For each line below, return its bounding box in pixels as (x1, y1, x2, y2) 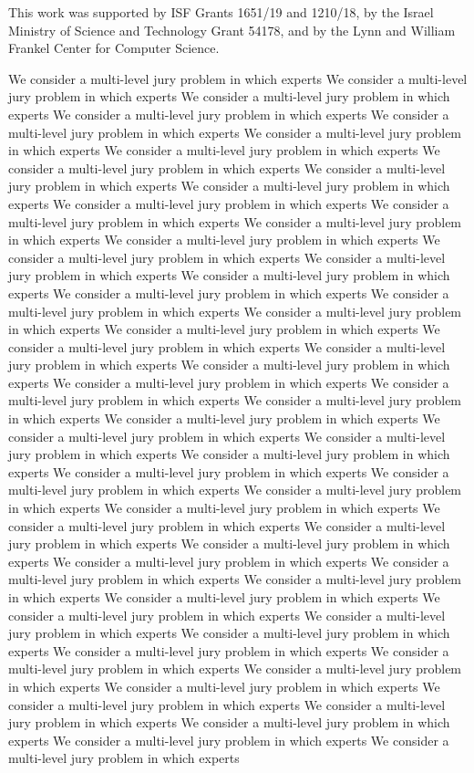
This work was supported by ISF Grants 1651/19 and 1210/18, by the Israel (8, 3, 434, 21)
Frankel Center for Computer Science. (8, 38, 220, 57)
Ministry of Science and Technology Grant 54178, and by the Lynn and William (8, 20, 456, 39)
